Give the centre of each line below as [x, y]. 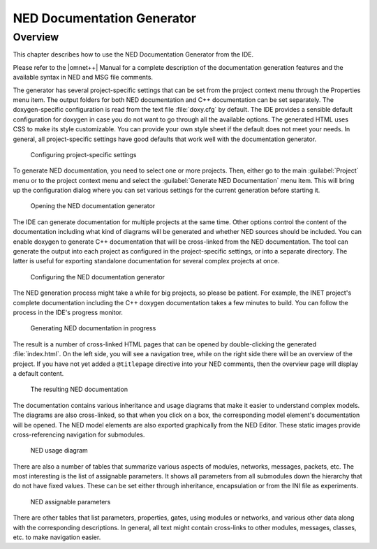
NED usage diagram [59, 451]
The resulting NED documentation [79, 389]
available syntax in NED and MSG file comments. [83, 78]
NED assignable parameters [71, 502]
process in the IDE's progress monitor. [68, 312]
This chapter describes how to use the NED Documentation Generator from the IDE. [133, 54]
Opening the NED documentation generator [93, 206]
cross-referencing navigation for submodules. [79, 434]
